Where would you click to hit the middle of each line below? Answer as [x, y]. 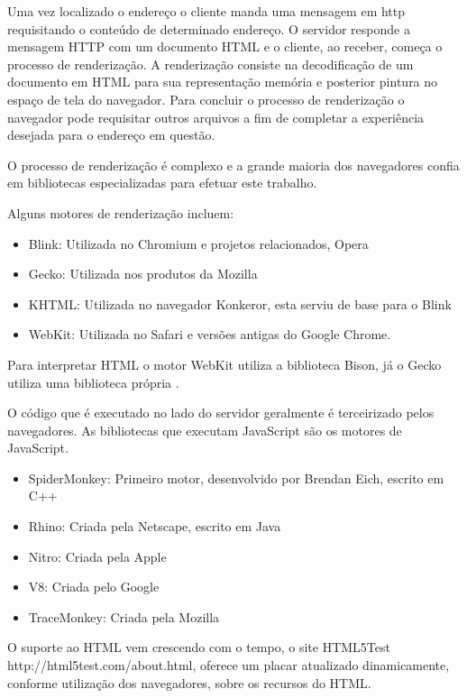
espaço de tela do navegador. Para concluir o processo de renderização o [206, 99]
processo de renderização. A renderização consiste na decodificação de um [211, 64]
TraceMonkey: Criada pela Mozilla [124, 616]
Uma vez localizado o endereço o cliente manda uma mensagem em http [206, 11]
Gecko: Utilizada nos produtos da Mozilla [143, 274]
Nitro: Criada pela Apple [97, 556]
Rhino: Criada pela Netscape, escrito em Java [155, 526]
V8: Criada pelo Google [94, 587]
